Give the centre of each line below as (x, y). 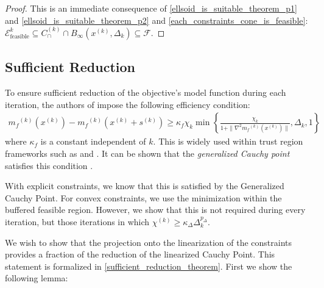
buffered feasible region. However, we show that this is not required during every (155, 210)
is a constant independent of (93, 141)
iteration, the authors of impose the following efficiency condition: (128, 104)
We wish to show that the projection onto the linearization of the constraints (148, 242)
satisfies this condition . (49, 165)
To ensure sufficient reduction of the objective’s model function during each (146, 92)
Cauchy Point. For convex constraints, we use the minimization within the (143, 197)
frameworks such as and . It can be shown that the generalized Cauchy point (147, 153)
